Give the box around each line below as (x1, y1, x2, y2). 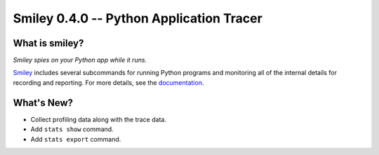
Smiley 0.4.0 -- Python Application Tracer (13, 11, 262, 26)
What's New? (13, 97, 74, 109)
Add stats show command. (30, 125, 114, 133)
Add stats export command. (30, 135, 121, 143)
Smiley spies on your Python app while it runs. (13, 56, 147, 65)
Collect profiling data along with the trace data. (30, 115, 166, 123)
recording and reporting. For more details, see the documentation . (13, 78, 204, 87)
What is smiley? (13, 37, 84, 49)
